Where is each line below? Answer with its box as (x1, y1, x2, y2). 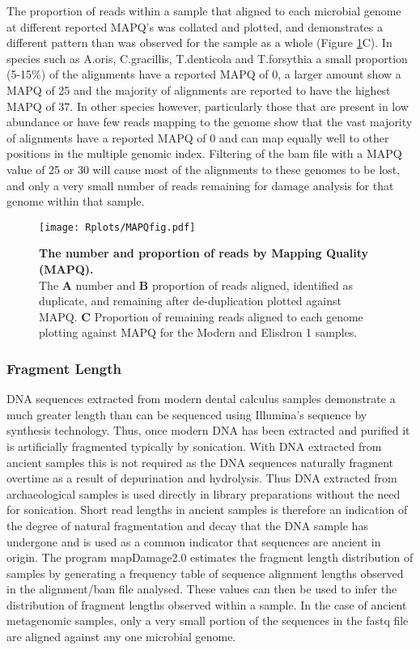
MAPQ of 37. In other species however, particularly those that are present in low (6, 97, 409, 114)
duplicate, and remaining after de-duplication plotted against (39, 292, 342, 309)
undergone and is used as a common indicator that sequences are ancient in (6, 533, 381, 550)
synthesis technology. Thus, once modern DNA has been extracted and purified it (6, 422, 410, 439)
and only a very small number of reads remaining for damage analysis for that (6, 176, 394, 193)
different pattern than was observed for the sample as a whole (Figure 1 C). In (6, 34, 392, 51)
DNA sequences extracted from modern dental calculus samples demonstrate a (6, 390, 396, 407)
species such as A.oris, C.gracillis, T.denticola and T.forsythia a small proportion (6, 49, 408, 66)
